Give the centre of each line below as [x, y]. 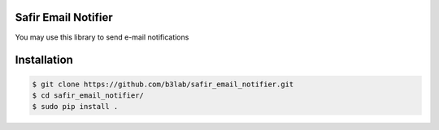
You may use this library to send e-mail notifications [102, 37]
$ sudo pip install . [75, 107]
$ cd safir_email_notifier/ [88, 95]
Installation [44, 60]
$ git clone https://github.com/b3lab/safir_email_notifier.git [163, 84]
